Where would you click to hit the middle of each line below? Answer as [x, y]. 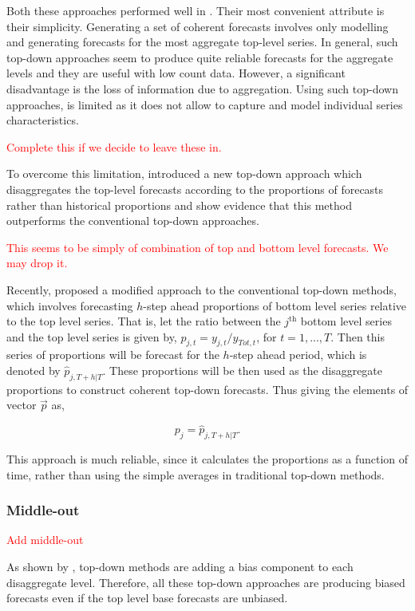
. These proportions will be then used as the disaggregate [243, 371]
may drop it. [37, 263]
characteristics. [43, 120]
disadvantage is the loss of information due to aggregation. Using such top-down [202, 88]
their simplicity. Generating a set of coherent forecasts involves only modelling [198, 26]
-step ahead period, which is [298, 355]
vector [22, 405]
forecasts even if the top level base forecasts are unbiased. [147, 598]
